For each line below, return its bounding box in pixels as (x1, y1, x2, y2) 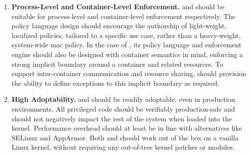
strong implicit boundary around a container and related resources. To (11, 58, 224, 69)
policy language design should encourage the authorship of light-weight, (11, 20, 227, 31)
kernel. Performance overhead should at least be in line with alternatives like (11, 123, 242, 133)
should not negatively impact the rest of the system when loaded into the (11, 113, 232, 123)
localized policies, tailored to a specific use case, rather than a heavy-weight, (11, 30, 241, 40)
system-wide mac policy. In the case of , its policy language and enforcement (11, 39, 242, 50)
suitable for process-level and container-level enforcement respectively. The (11, 11, 236, 21)
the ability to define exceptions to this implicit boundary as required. (11, 77, 220, 88)
